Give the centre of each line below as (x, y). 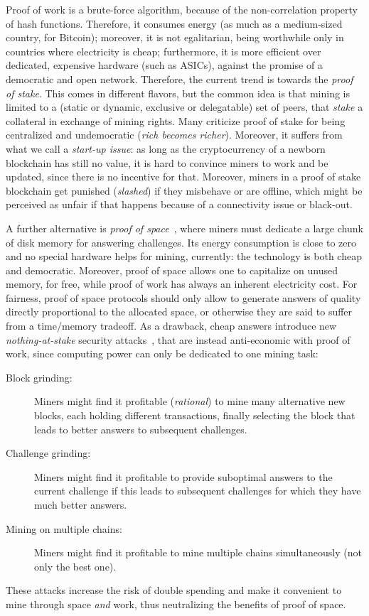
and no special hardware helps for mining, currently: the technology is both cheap (184, 256)
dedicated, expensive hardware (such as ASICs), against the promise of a (164, 65)
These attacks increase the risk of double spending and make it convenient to (174, 590)
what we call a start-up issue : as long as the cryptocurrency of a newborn (166, 148)
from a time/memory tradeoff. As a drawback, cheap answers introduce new (171, 326)
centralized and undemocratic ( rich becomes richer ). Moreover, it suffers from (174, 135)
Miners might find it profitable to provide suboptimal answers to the (183, 476)
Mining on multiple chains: (64, 528)
